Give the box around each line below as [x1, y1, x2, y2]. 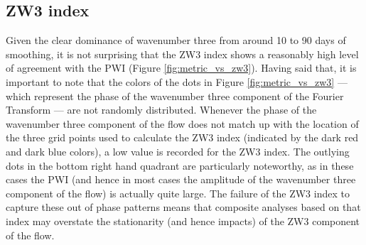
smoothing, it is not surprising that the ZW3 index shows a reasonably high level [6, 46, 359, 61]
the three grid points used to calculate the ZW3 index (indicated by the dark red [6, 130, 359, 145]
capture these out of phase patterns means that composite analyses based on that [6, 200, 361, 214]
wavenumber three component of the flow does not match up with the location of [6, 116, 359, 131]
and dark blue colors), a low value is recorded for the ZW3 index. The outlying [6, 143, 350, 158]
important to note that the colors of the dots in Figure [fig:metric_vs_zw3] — [6, 74, 348, 89]
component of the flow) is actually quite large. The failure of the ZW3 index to [6, 185, 350, 200]
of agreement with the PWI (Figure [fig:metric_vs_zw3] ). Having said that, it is [6, 60, 357, 75]
